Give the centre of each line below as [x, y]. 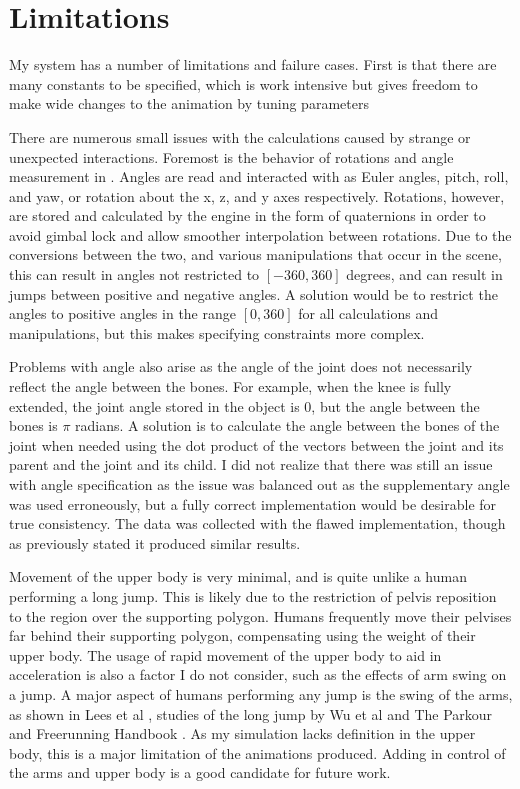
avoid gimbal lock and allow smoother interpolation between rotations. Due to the [260, 234]
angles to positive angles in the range [122, 313]
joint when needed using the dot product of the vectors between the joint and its [256, 444]
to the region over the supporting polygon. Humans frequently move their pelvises [260, 615]
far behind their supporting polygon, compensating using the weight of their [242, 635]
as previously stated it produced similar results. [155, 542]
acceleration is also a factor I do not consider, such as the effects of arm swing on [258, 674]
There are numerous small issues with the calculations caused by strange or [240, 136]
